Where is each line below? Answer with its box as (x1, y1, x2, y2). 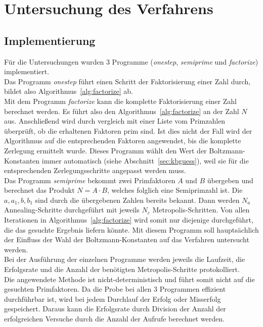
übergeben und (207, 175, 253, 185)
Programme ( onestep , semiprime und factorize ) (112, 56, 258, 67)
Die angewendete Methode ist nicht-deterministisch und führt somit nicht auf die (4, 274, 255, 284)
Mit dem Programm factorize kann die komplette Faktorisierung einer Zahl (4, 95, 237, 106)
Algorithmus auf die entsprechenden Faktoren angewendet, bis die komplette (4, 135, 241, 146)
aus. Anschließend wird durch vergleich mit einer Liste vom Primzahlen (4, 116, 226, 126)
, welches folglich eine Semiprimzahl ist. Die (107, 185, 243, 195)
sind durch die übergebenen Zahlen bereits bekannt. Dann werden (35, 194, 240, 205)
